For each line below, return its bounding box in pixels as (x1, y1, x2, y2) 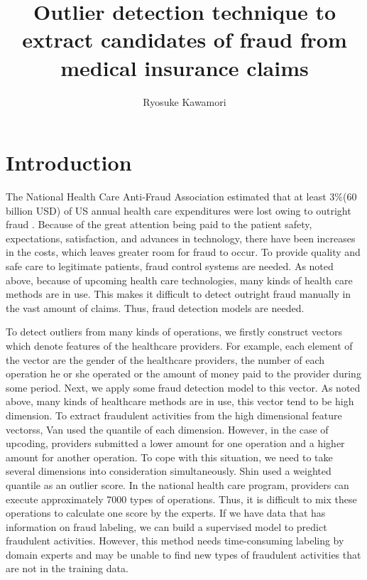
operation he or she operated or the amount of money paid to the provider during (6, 366, 361, 381)
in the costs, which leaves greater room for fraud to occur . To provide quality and (6, 245, 361, 259)
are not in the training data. (6, 561, 128, 576)
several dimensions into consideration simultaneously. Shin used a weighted (6, 463, 332, 478)
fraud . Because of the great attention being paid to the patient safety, (6, 217, 312, 232)
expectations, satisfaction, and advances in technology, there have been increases (6, 230, 356, 245)
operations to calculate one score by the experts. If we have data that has (6, 505, 326, 520)
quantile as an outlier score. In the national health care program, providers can (6, 477, 349, 492)
